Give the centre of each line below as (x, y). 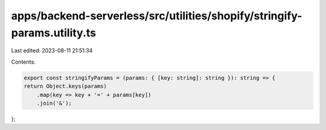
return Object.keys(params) (65, 86)
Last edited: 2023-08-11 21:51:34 (52, 51)
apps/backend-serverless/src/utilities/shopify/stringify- (157, 16)
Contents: (23, 62)
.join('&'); (54, 103)
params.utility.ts (54, 33)
